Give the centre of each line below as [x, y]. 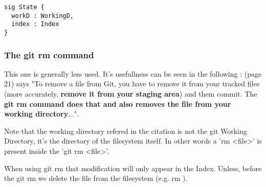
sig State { [24, 7]
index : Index [35, 24]
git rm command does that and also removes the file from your [118, 103]
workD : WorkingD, [43, 16]
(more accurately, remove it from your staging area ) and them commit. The [131, 94]
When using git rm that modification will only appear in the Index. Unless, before [133, 168]
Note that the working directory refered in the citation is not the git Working [126, 131]
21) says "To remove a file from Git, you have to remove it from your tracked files [132, 84]
